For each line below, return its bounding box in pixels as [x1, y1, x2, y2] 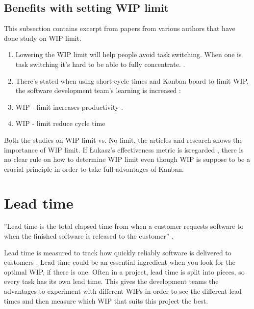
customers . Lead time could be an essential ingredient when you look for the [4, 257, 235, 267]
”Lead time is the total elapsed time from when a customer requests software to [4, 221, 244, 231]
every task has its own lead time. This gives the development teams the [4, 276, 219, 286]
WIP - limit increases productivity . [15, 101, 123, 112]
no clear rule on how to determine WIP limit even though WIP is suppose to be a [4, 154, 250, 164]
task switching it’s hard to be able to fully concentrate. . [15, 59, 185, 69]
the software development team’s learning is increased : [15, 85, 181, 95]
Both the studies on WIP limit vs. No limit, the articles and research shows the [4, 134, 243, 145]
